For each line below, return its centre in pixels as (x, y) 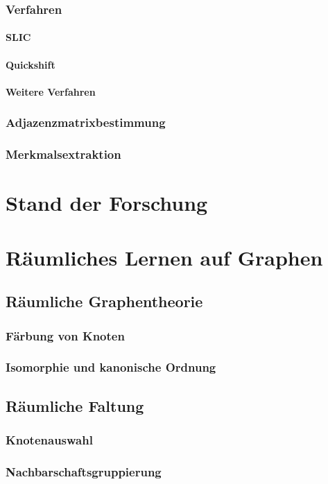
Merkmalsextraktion (63, 154)
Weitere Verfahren (51, 91)
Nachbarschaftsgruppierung (84, 471)
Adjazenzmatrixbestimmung (86, 122)
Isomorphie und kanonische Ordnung (111, 367)
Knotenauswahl (49, 440)
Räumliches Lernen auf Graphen (164, 257)
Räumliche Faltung (75, 405)
